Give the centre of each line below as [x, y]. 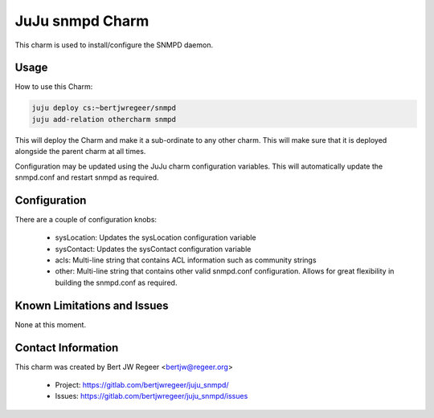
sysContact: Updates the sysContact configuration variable [153, 249]
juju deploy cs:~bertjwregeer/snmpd [104, 108]
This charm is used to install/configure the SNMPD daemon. [114, 45]
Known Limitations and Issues [92, 305]
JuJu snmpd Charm [82, 21]
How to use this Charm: [54, 87]
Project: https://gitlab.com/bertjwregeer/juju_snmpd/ [142, 385]
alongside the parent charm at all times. [80, 152]
